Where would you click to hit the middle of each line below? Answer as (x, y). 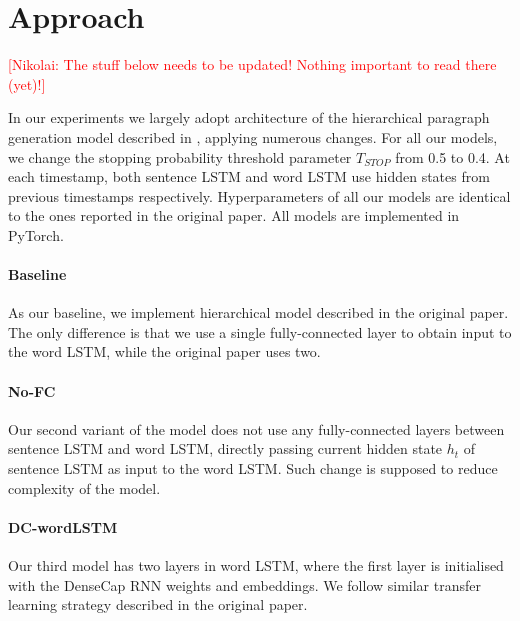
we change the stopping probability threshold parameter (180, 156)
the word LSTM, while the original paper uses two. (164, 351)
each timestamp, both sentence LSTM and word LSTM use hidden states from (249, 176)
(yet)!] (27, 83)
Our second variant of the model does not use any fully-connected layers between (256, 428)
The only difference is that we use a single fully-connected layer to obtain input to (260, 331)
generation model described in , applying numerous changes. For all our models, (253, 136)
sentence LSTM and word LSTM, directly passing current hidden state (225, 448)
